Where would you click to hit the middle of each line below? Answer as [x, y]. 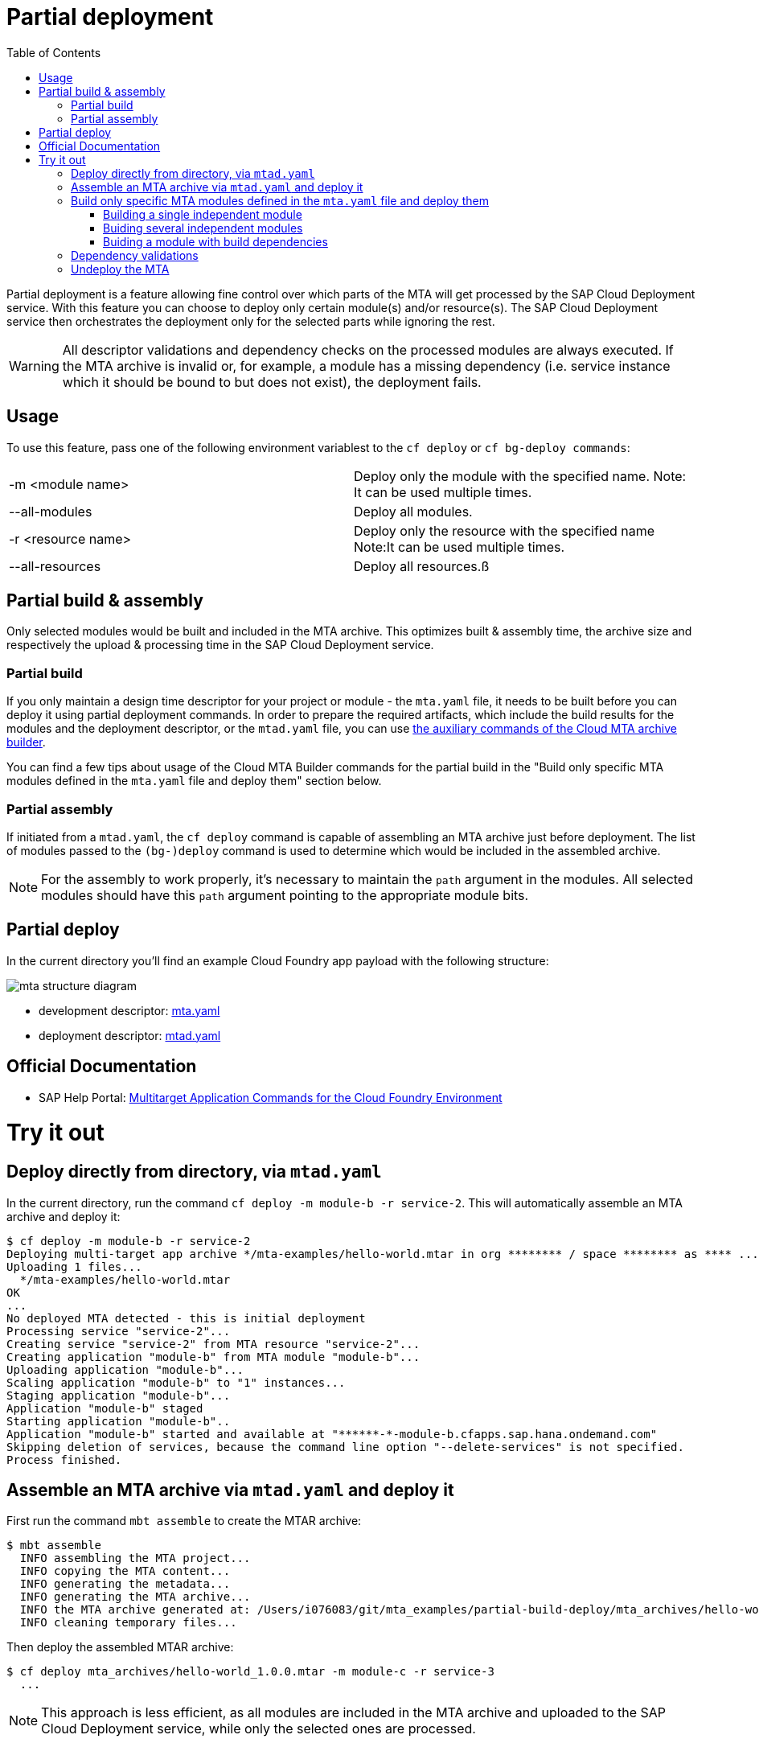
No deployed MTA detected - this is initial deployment [186, 1318]
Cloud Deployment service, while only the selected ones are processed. [258, 1729]
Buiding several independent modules [203, 228]
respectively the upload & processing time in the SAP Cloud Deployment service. [220, 645]
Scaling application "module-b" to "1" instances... [176, 1382]
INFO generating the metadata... [125, 1584]
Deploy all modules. [413, 511]
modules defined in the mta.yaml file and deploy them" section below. [194, 781]
